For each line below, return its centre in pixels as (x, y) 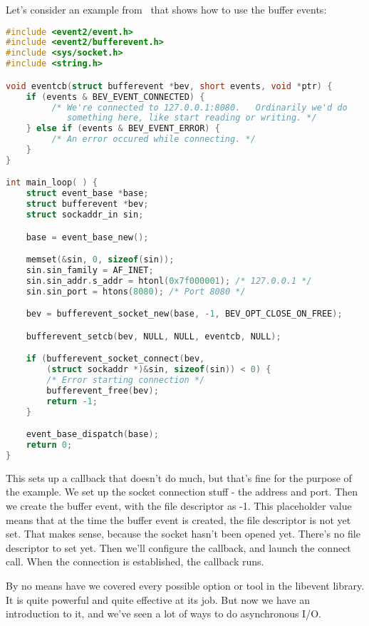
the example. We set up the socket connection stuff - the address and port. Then (182, 492)
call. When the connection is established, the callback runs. (135, 561)
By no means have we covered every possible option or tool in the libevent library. (185, 585)
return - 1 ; (72, 401)
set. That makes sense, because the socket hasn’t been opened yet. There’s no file (183, 534)
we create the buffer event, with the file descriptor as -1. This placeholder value (179, 506)
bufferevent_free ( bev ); (103, 390)
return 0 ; (49, 445)
